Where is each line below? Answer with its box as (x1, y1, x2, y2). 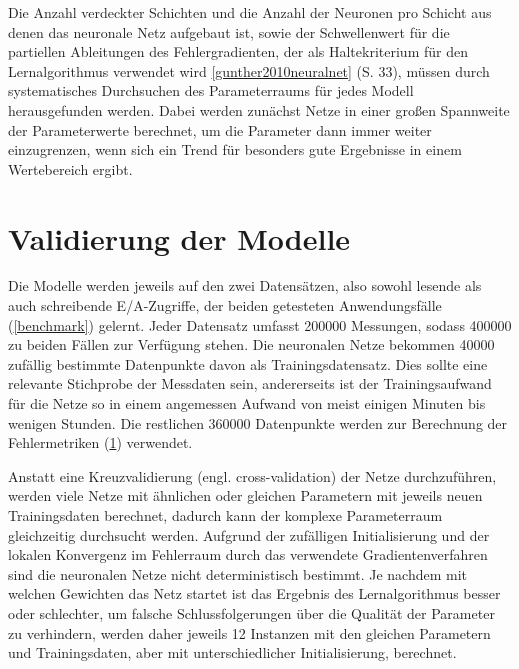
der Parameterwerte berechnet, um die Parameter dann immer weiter (8, 119, 432, 140)
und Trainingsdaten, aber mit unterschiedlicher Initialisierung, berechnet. (8, 642, 457, 663)
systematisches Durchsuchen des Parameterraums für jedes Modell (8, 80, 414, 101)
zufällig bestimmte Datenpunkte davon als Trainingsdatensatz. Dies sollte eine (8, 353, 488, 374)
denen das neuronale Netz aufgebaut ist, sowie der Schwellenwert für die (8, 21, 450, 42)
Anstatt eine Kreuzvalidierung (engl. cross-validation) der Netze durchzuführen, (8, 465, 497, 486)
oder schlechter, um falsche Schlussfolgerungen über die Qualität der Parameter (8, 602, 495, 623)
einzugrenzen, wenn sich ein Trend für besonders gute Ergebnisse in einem (8, 139, 462, 160)
